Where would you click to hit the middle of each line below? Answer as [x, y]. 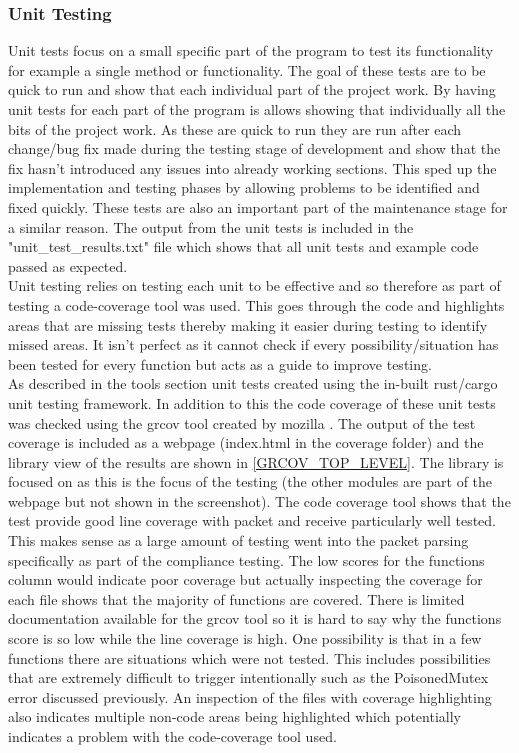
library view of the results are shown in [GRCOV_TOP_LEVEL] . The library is [256, 461]
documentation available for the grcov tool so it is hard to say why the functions [255, 618]
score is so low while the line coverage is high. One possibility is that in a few [245, 638]
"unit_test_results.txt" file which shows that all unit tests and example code [243, 246]
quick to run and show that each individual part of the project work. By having [252, 89]
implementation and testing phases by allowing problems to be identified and [244, 187]
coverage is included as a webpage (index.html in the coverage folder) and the [246, 442]
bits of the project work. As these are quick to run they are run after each [235, 128]
